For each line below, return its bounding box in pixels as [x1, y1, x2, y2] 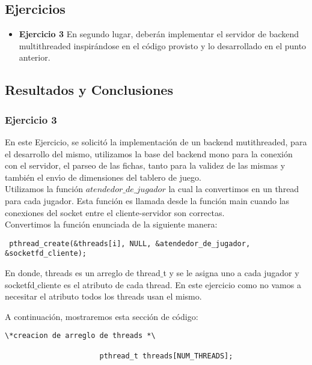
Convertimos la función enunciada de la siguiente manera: [5, 218, 218, 231]
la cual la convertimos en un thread [168, 182, 299, 195]
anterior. [19, 51, 50, 64]
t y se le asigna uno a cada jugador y [163, 267, 299, 279]
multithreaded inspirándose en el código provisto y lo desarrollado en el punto [19, 39, 307, 52]
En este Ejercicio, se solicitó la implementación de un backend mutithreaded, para [5, 135, 307, 148]
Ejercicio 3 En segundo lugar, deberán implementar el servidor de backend [19, 28, 299, 40]
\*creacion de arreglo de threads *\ [5, 331, 156, 340]
